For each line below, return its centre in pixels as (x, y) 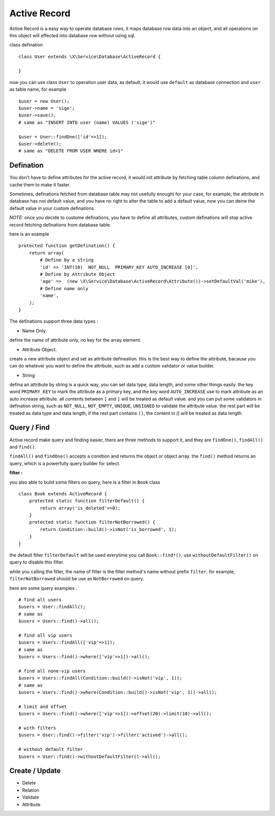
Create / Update (35, 771)
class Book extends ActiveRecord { (63, 494)
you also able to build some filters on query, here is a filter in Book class (85, 482)
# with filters (37, 728)
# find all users (40, 600)
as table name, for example (38, 90)
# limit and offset (43, 707)
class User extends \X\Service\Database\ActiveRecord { (90, 57)
